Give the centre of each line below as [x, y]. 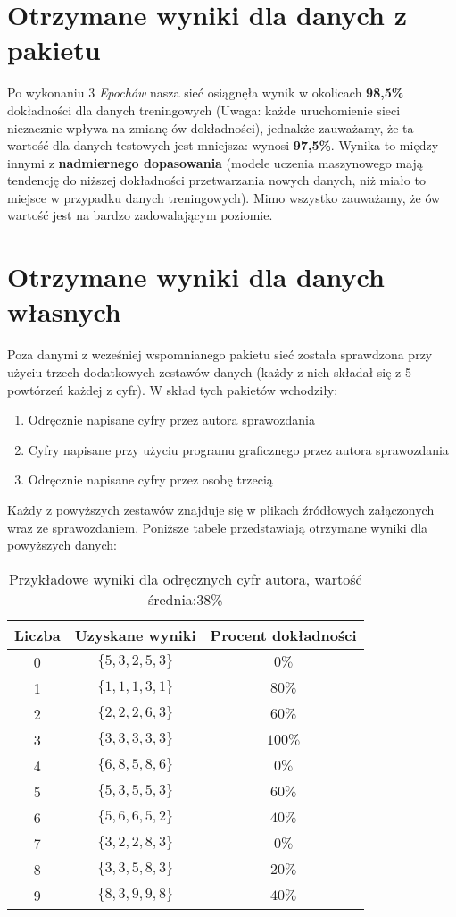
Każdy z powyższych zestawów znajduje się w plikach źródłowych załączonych [221, 509]
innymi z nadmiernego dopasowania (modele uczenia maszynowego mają [215, 162]
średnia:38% [185, 599]
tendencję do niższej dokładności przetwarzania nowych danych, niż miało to [216, 180]
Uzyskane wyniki [135, 635]
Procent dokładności [283, 635]
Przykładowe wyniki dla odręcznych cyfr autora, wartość [185, 578]
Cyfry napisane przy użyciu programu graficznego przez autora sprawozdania [238, 449]
